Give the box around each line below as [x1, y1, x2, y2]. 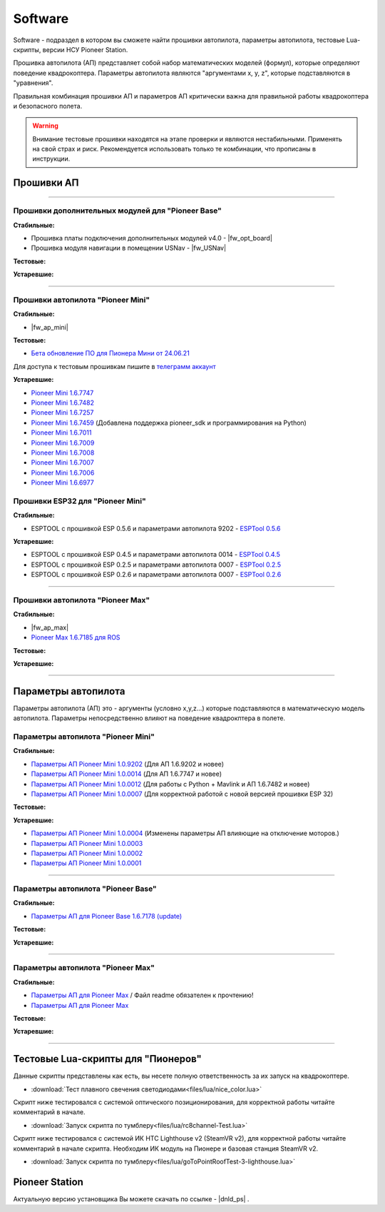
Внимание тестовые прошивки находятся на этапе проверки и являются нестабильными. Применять [32, 134, 342, 143]
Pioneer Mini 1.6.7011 [31, 428, 92, 437]
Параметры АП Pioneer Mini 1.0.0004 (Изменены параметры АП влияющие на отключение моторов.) [31, 829, 340, 838]
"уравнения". [13, 79, 53, 87]
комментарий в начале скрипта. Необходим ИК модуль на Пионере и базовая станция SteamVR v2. [13, 1144, 319, 1153]
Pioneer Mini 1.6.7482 [31, 398, 94, 407]
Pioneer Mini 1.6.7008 [31, 448, 95, 457]
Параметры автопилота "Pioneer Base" [13, 884, 157, 894]
